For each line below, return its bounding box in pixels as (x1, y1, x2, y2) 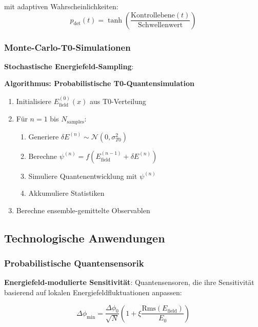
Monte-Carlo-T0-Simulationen (4, 40, 131, 53)
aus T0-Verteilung (89, 95, 146, 106)
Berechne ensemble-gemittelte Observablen (16, 205, 150, 215)
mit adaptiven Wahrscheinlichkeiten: (4, 1, 118, 11)
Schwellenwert (138, 22, 183, 29)
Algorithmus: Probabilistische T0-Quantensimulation (4, 78, 195, 89)
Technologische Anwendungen (4, 230, 165, 246)
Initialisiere (16, 95, 51, 106)
